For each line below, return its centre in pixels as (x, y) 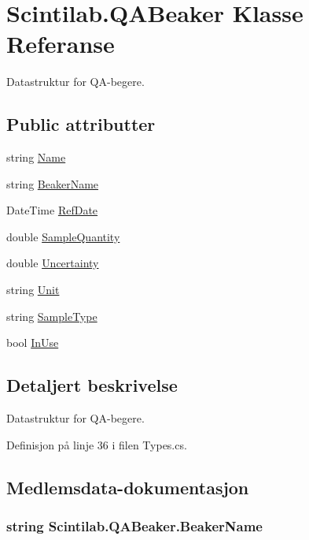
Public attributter (81, 124)
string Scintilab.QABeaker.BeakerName (134, 525)
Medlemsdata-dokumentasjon (128, 487)
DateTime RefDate (52, 210)
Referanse (61, 44)
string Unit (33, 290)
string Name (36, 157)
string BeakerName (53, 183)
